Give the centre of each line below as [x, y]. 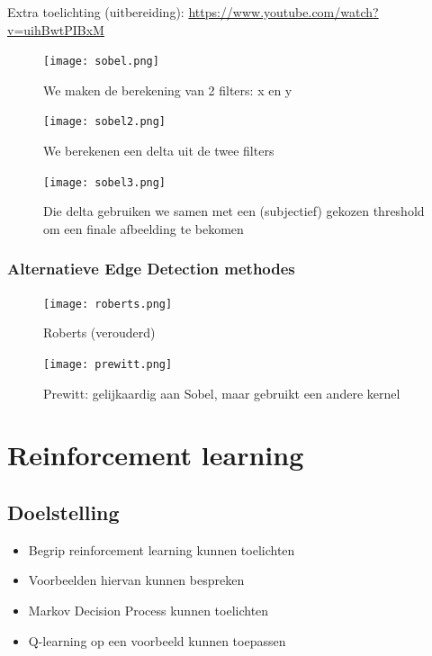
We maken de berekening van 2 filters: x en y [168, 90]
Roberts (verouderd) [99, 332]
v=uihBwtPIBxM [56, 29]
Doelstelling [63, 512]
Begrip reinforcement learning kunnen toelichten [162, 549]
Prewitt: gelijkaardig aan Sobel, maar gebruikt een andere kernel [222, 393]
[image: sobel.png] [101, 62]
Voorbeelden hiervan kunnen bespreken [136, 580]
